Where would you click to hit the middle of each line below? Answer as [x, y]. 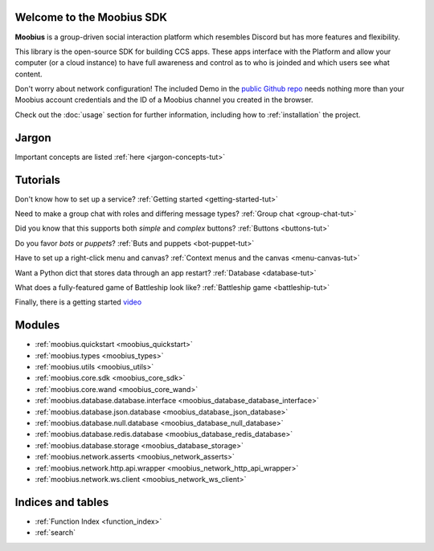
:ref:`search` [55, 533]
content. [29, 74]
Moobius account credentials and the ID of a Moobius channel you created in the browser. [164, 100]
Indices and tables [62, 502]
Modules [37, 325]
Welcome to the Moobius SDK [91, 17]
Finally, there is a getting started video [78, 302]
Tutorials [37, 180]
